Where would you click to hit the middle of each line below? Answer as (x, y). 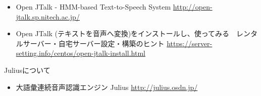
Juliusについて (27, 70)
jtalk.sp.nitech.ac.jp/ (48, 16)
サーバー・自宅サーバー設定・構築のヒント (94, 43)
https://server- (190, 43)
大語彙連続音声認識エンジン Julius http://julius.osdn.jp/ (107, 87)
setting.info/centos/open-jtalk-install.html (81, 53)
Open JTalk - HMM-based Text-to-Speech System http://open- (114, 7)
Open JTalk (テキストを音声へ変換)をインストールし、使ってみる (123, 33)
